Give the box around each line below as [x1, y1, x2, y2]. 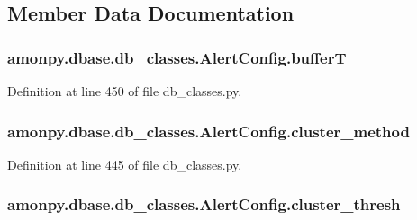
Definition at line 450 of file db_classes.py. [7, 82, 242, 100]
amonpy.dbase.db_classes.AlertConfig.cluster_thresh [7, 193, 401, 216]
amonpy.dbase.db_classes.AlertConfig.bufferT [7, 46, 347, 68]
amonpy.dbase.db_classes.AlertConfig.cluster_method [7, 119, 410, 142]
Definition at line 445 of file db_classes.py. [7, 154, 242, 173]
